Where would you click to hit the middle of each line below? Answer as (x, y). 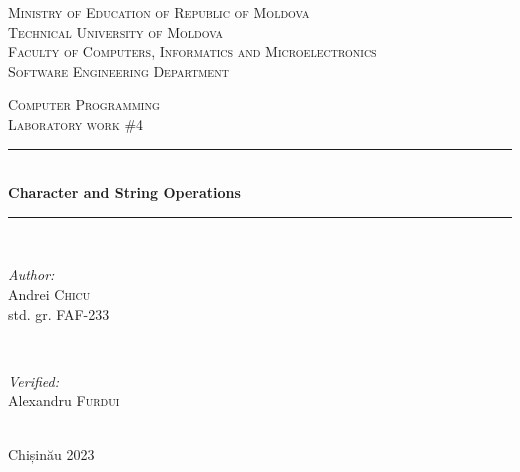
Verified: (34, 380)
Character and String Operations (124, 192)
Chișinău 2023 (51, 453)
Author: (31, 274)
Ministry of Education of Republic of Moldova (159, 12)
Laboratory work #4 (76, 123)
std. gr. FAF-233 (59, 313)
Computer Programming (84, 104)
